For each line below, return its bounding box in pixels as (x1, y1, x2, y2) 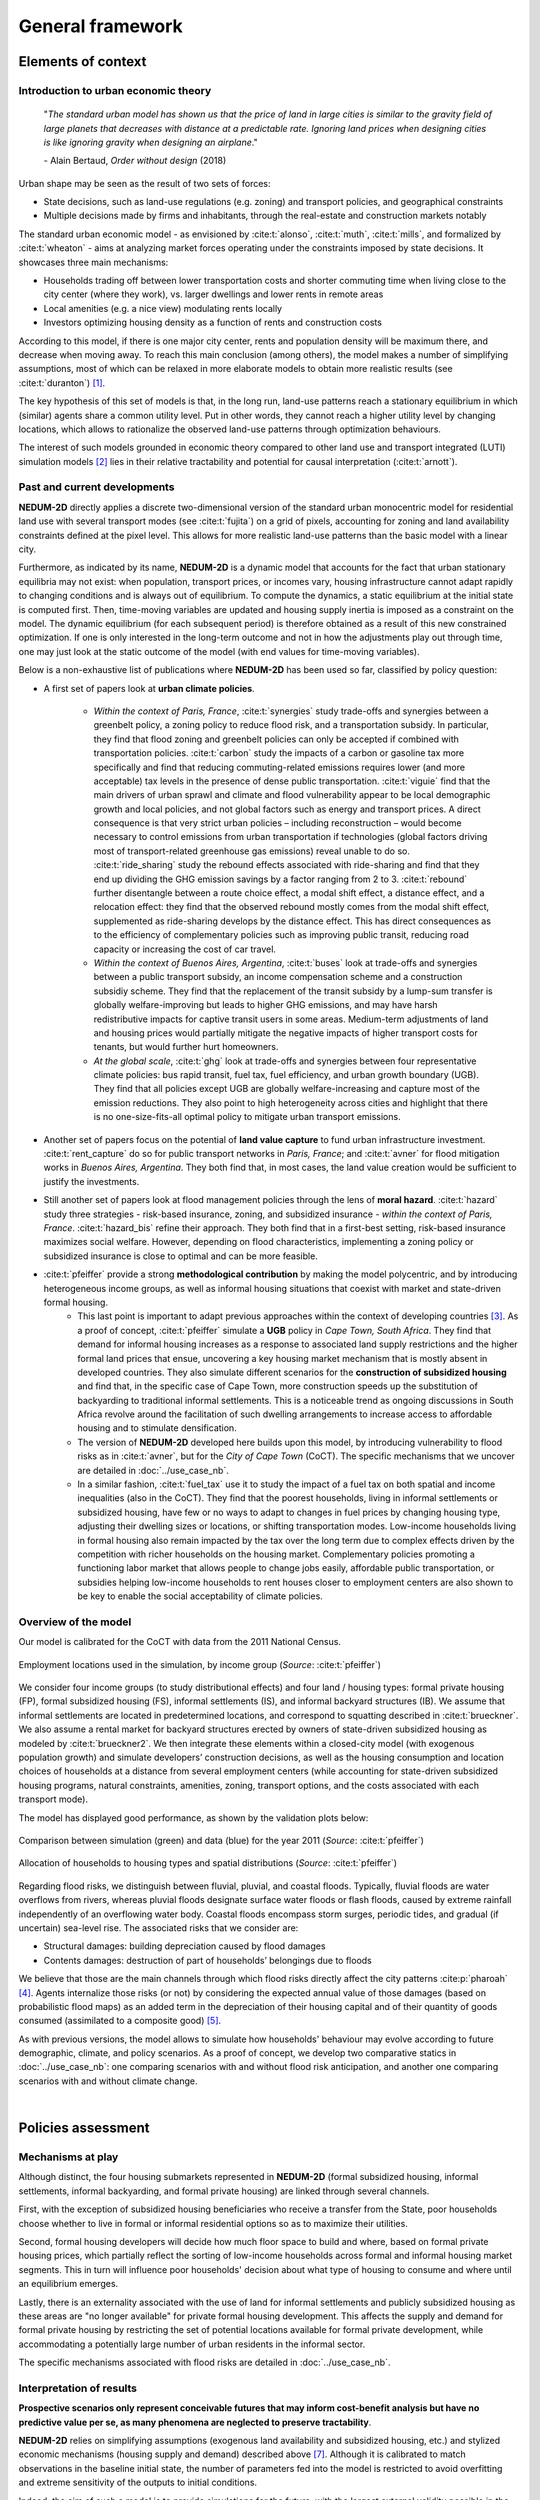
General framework (18, 15, 184, 37)
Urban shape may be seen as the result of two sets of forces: (18, 177, 271, 189)
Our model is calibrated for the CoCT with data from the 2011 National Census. (18, 1636, 342, 1648)
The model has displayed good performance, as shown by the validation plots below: (18, 1811, 369, 1824)
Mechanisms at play (18, 2150, 119, 2164)
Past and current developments (18, 480, 175, 494)
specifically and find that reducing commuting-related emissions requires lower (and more (93, 761, 465, 773)
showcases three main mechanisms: (18, 256, 169, 268)
